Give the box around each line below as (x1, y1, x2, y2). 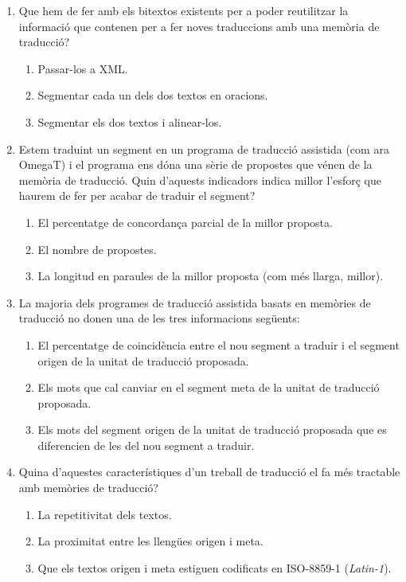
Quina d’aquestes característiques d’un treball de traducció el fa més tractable (18, 463, 400, 480)
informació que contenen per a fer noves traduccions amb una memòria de (18, 18, 380, 34)
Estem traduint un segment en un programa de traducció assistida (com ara (18, 140, 389, 157)
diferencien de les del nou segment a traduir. (37, 436, 255, 453)
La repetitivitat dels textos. (37, 506, 172, 522)
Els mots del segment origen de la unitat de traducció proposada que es (37, 421, 387, 438)
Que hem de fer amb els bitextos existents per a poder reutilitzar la (18, 2, 349, 18)
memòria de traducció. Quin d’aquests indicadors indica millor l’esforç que (18, 171, 381, 188)
